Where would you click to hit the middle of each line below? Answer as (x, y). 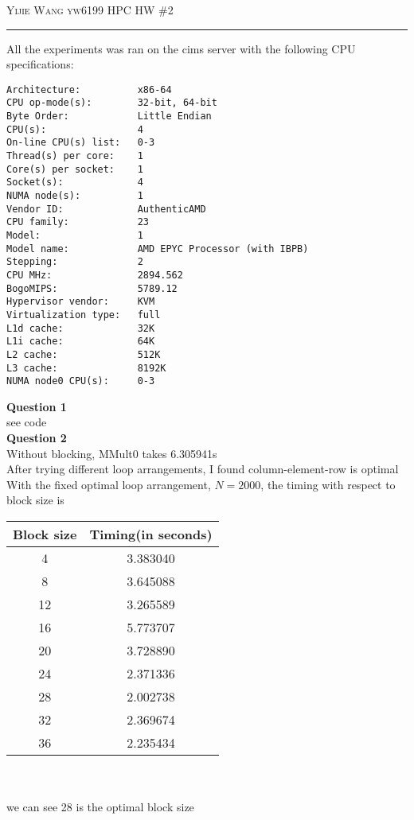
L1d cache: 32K (81, 328)
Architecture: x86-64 (89, 89)
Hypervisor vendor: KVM (81, 302)
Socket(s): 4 (75, 183)
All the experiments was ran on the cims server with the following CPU (181, 48)
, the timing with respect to (328, 484)
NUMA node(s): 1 (75, 196)
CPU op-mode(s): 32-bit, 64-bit (112, 103)
